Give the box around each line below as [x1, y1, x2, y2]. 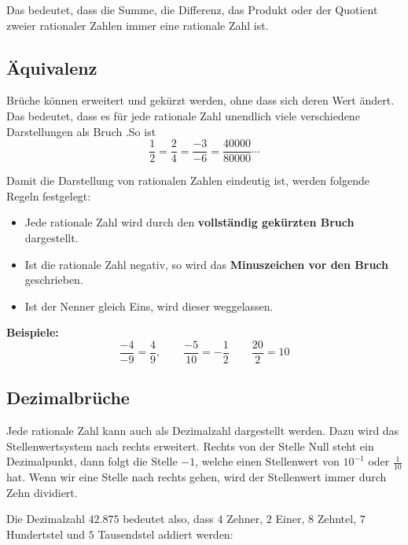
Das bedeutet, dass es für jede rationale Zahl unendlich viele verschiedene [6, 107, 360, 123]
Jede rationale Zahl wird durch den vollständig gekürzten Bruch [24, 214, 355, 230]
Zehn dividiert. [6, 484, 78, 500]
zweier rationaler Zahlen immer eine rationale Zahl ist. [6, 17, 269, 33]
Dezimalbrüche [6, 385, 130, 410]
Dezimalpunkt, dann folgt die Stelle [6, 453, 178, 470]
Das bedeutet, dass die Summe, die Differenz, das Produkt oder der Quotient [6, 2, 378, 17]
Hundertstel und [6, 526, 86, 543]
